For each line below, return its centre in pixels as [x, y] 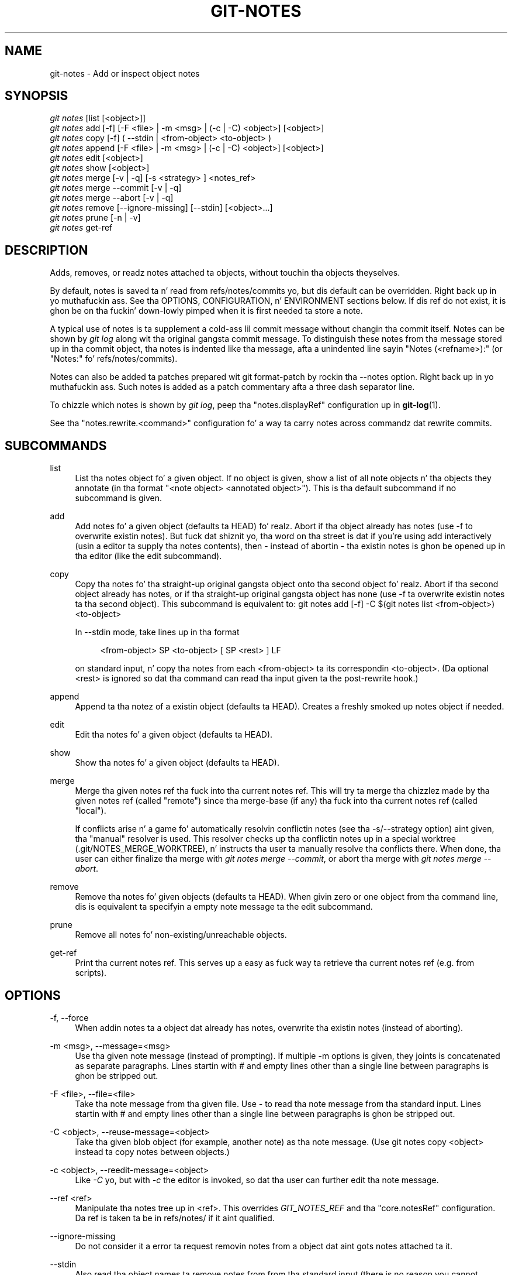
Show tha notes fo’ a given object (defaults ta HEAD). [177, 763]
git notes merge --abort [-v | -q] [112, 198]
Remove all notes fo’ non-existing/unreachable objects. [181, 935]
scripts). [91, 973]
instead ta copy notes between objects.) [152, 1151]
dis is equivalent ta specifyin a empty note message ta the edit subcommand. [224, 907]
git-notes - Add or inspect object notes [125, 73]
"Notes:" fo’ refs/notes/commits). [114, 359]
